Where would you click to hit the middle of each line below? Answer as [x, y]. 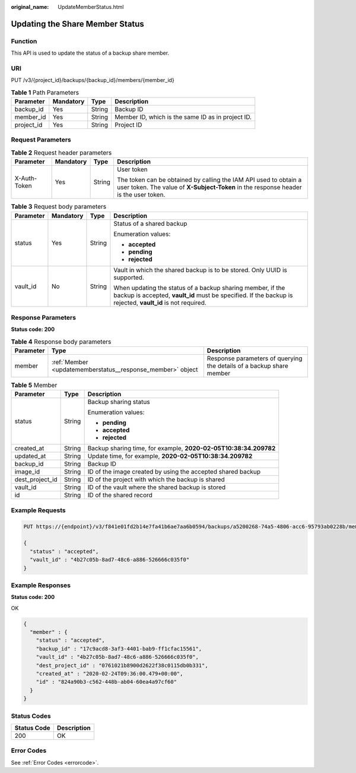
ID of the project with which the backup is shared [156, 479]
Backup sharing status [119, 402]
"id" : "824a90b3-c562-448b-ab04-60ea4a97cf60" [107, 682]
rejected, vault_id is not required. [160, 302]
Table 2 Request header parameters [61, 153]
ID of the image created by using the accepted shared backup [174, 472]
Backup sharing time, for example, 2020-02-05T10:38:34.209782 [182, 449]
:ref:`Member [70, 362]
